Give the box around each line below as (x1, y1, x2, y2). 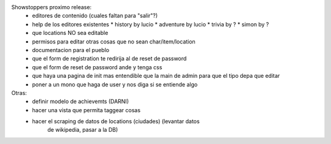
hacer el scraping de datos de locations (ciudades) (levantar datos (32, 118, 200, 125)
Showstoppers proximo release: (11, 4, 92, 10)
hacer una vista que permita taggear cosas (32, 106, 141, 113)
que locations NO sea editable (32, 29, 108, 37)
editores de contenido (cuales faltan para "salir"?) (32, 12, 158, 20)
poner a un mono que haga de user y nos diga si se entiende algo (32, 80, 198, 88)
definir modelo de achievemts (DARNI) (32, 98, 129, 105)
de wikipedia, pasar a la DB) (47, 126, 118, 134)
